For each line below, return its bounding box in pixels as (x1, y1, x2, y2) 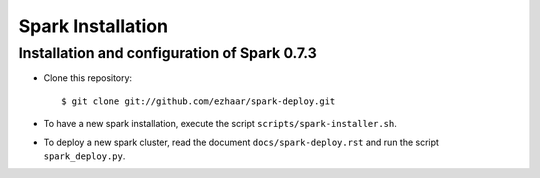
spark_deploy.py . (43, 150, 126, 162)
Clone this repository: (43, 72, 133, 84)
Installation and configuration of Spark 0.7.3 (18, 44, 317, 62)
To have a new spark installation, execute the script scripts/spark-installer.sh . (43, 118, 397, 130)
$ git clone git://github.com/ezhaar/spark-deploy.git (61, 95, 336, 107)
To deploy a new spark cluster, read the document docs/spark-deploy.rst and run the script (43, 136, 440, 148)
